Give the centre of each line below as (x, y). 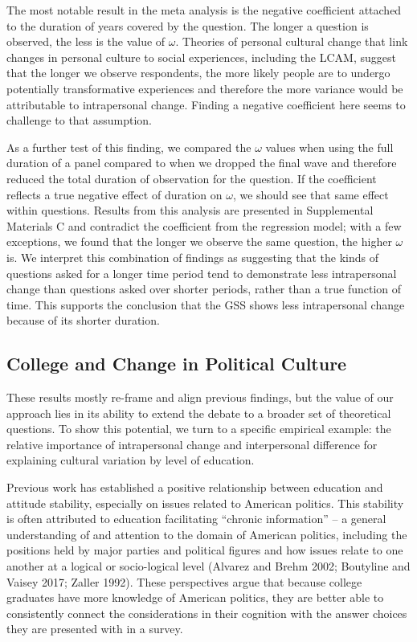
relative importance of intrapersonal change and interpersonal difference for (192, 444)
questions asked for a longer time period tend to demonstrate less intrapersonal (202, 273)
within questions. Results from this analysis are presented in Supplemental (190, 210)
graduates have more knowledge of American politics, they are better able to (195, 597)
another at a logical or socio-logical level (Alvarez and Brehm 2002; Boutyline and (208, 566)
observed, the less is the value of (86, 41)
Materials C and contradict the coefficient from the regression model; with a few (204, 225)
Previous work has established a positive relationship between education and (195, 487)
